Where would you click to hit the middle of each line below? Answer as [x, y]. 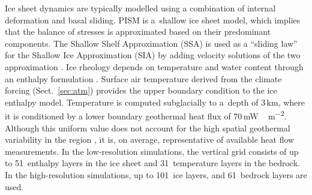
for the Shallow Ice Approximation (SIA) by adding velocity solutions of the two [153, 55]
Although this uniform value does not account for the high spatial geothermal [148, 127]
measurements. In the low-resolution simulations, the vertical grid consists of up [152, 151]
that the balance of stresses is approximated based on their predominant [138, 31]
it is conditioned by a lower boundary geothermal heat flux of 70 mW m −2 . [146, 115]
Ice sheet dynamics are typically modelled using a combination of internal [140, 8]
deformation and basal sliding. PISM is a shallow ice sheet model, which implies [153, 19]
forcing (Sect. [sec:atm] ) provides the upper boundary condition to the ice [141, 90]
